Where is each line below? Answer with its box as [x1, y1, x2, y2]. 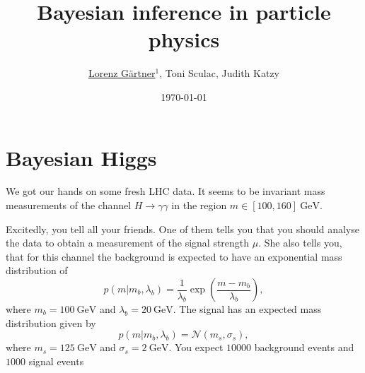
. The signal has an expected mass [173, 302, 322, 316]
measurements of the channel [6, 198, 132, 213]
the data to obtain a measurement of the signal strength [6, 235, 250, 250]
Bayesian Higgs [6, 143, 157, 172]
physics [148, 25, 220, 54]
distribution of [6, 263, 68, 278]
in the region [171, 198, 227, 213]
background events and [254, 340, 354, 355]
